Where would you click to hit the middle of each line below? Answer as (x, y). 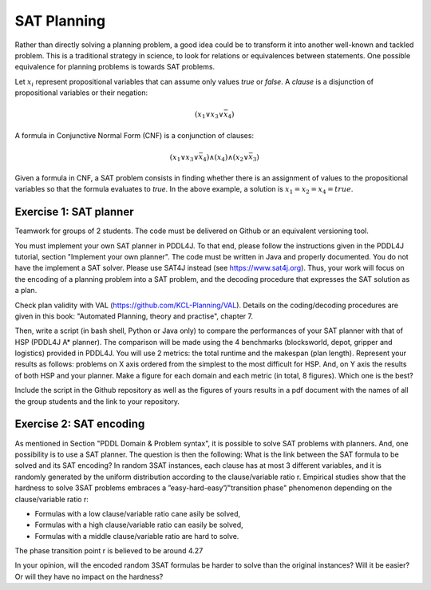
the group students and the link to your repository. (97, 401)
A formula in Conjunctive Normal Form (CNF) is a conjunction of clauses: (134, 135)
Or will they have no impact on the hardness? (89, 576)
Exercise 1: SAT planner (74, 212)
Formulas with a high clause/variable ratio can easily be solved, (139, 525)
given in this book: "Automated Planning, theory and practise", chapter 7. (134, 316)
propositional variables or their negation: (81, 93)
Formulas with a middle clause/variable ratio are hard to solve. (137, 536)
